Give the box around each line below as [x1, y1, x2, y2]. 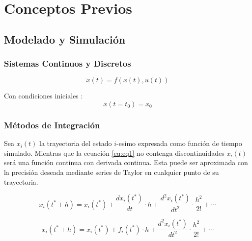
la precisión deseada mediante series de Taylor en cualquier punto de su [4, 167, 219, 177]
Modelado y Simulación [4, 31, 126, 47]
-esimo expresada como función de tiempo [116, 138, 242, 148]
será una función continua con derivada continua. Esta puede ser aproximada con [4, 157, 248, 168]
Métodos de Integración [4, 119, 100, 131]
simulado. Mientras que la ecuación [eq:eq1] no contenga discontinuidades [4, 147, 224, 158]
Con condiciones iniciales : [4, 91, 83, 101]
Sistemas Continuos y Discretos [4, 57, 131, 70]
